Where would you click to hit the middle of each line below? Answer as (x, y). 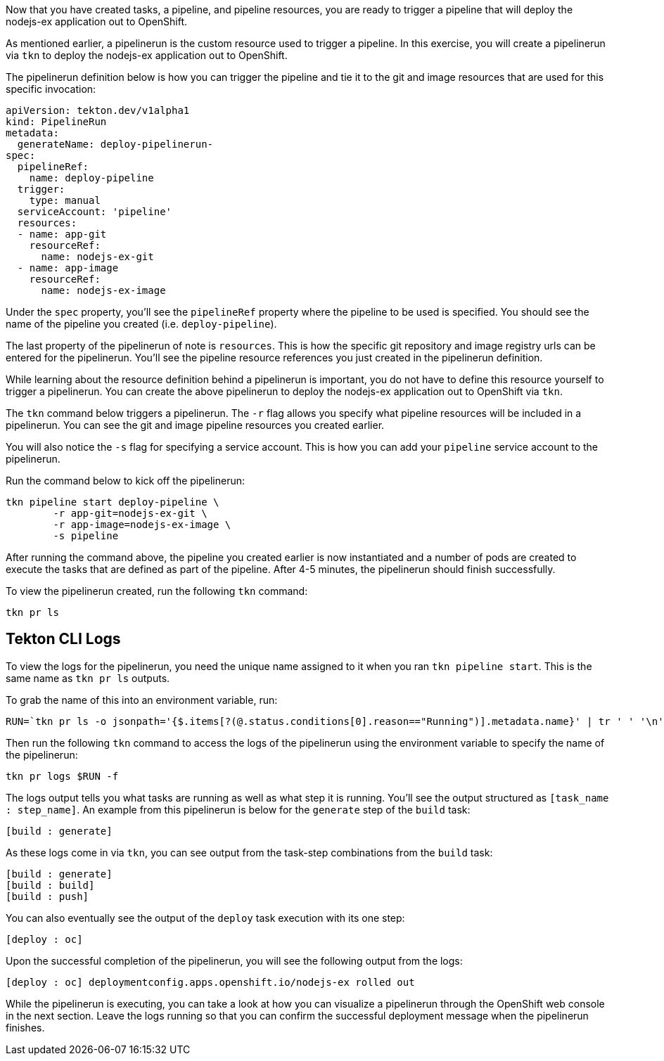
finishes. (25, 1027)
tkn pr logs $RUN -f (62, 776)
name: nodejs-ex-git (97, 257)
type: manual (65, 200)
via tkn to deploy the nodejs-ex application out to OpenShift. (147, 55)
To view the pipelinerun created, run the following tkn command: (157, 591)
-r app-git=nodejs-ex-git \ (130, 513)
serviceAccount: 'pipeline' (95, 212)
